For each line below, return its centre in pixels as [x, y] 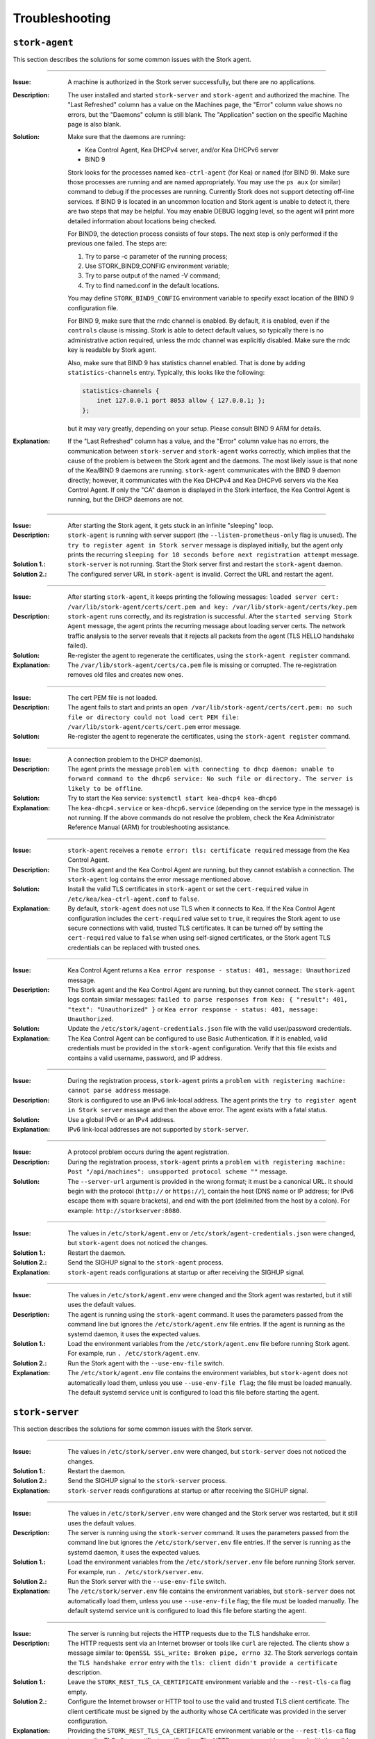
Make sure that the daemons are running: [127, 137]
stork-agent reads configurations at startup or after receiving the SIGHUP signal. [186, 1272]
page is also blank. [94, 125]
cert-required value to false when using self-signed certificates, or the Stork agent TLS [199, 938]
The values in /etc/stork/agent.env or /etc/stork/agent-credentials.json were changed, [211, 1233]
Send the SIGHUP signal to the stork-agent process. [145, 1263]
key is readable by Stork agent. [112, 350]
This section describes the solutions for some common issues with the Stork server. [133, 1429]
